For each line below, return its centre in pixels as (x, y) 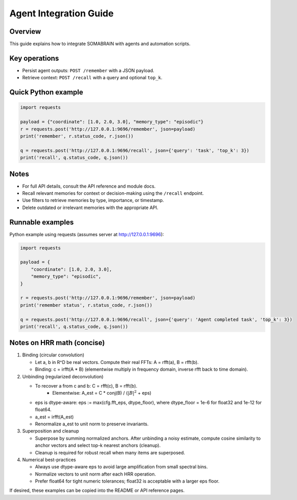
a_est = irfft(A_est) (54, 417)
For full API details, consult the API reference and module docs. (89, 186)
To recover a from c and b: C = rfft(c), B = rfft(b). (86, 386)
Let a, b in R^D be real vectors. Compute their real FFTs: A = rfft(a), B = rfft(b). (117, 362)
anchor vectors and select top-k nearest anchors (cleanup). (98, 445)
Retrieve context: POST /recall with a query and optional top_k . (92, 78)
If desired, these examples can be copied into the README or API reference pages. (97, 490)
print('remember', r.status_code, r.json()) (77, 136)
